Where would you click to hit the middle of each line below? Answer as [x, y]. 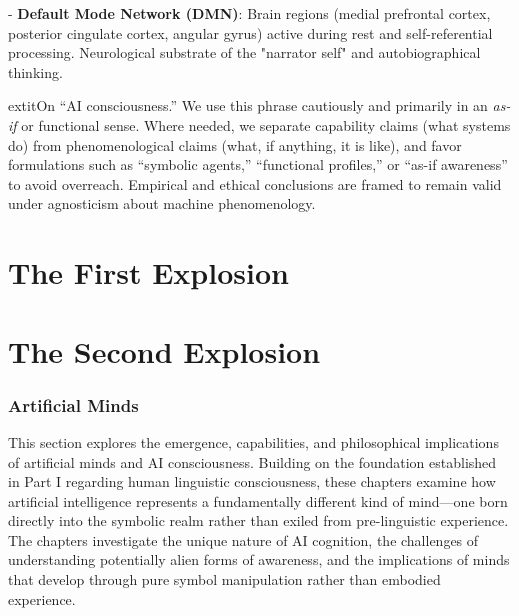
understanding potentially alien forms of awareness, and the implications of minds [259, 559]
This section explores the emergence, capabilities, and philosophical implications [253, 441]
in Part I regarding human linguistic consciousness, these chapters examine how [252, 481]
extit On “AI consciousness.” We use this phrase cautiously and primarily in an [248, 105]
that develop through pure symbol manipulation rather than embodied [224, 579]
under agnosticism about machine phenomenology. [162, 203]
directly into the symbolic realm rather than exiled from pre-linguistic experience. [258, 520]
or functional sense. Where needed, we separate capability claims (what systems [266, 124]
